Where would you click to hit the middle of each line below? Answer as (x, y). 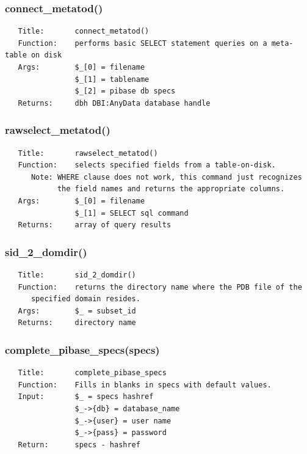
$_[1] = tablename (112, 79)
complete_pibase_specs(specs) (82, 349)
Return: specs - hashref (79, 445)
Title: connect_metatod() (84, 31)
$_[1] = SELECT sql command (132, 213)
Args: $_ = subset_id (77, 311)
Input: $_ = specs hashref (86, 397)
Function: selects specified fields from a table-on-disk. (147, 165)
